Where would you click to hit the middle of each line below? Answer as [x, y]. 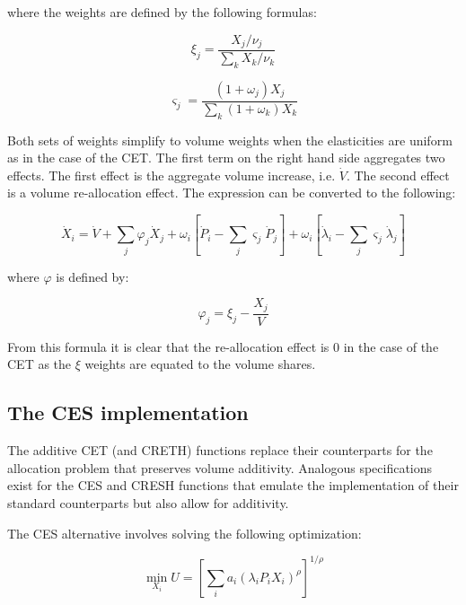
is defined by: [92, 276]
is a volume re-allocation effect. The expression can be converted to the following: [232, 193]
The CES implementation [128, 412]
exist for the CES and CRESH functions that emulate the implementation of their [233, 485]
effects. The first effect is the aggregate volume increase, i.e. [171, 175]
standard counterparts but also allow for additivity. [148, 502]
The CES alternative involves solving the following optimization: [185, 533]
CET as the [40, 364]
